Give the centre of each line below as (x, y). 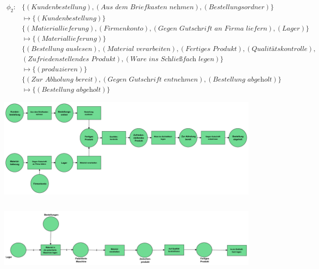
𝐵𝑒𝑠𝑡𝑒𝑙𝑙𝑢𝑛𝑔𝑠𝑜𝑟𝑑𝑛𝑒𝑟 (236, 8)
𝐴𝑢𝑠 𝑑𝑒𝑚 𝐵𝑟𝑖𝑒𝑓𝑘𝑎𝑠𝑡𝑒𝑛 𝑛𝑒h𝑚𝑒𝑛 (147, 8)
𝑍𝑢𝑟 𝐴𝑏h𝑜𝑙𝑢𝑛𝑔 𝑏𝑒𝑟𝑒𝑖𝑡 (62, 80)
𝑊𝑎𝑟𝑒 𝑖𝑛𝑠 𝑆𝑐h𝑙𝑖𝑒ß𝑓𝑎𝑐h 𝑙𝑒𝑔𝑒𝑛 (172, 59)
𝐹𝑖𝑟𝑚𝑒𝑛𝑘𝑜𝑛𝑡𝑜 (124, 28)
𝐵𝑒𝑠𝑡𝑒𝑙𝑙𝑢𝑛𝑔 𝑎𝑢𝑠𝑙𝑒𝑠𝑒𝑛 (62, 49)
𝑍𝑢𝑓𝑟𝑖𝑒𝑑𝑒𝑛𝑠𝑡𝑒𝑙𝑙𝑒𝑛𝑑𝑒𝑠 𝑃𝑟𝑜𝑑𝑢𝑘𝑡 (72, 59)
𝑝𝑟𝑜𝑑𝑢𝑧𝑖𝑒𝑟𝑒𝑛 (60, 69)
